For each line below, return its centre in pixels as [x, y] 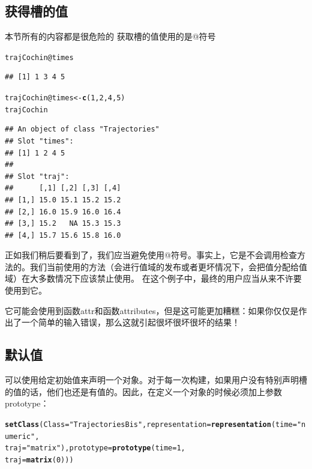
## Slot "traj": [37, 176]
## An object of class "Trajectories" [82, 129]
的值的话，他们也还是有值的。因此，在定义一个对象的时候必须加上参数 [143, 391]
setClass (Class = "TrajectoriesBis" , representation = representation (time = [151, 424]
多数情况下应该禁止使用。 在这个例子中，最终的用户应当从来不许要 [170, 278]
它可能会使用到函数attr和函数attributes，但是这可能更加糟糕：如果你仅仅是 [152, 310]
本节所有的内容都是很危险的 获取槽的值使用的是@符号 [110, 36]
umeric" [20, 436]
